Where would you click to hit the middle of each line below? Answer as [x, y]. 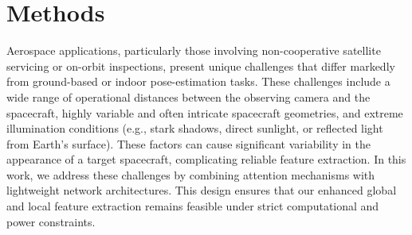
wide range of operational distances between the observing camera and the [188, 96]
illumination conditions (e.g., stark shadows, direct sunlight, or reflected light [195, 128]
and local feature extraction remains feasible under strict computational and [193, 206]
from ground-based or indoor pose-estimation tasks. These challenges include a [198, 81]
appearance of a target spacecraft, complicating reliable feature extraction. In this [206, 159]
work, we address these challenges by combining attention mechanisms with [191, 174]
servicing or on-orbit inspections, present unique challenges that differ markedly [201, 65]
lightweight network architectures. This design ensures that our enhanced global [202, 190]
